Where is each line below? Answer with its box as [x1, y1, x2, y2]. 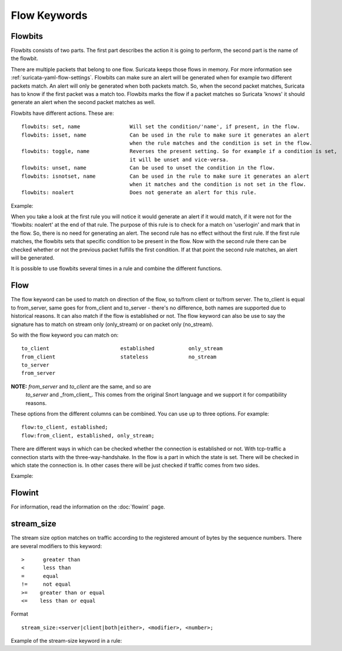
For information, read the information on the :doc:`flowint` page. [11, 503, 166, 510]
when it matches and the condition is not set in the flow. [129, 181, 307, 188]
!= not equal [21, 581, 71, 588]
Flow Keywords [11, 9, 88, 22]
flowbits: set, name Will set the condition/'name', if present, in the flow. [21, 124, 300, 130]
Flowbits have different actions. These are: [11, 109, 115, 117]
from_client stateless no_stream [21, 353, 217, 360]
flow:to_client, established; [21, 424, 109, 431]
